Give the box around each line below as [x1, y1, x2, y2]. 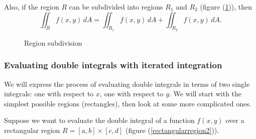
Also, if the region [4, 2, 59, 12]
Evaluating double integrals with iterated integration [4, 59, 222, 71]
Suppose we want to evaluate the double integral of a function [4, 115, 195, 125]
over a [225, 115, 244, 125]
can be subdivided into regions [69, 2, 163, 12]
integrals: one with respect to [4, 88, 94, 99]
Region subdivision [24, 37, 82, 48]
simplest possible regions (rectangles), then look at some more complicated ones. [4, 98, 251, 108]
